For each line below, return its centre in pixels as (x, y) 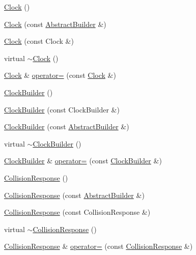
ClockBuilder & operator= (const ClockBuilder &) (83, 161)
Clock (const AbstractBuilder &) (55, 24)
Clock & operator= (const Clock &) (60, 75)
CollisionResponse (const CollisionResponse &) (77, 212)
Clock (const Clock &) (39, 41)
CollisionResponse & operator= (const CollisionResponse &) (99, 246)
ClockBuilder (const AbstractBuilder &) (67, 126)
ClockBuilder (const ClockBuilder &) (62, 109)
